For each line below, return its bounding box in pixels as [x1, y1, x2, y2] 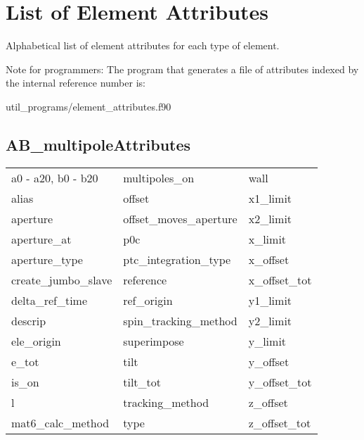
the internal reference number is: [6, 75, 145, 90]
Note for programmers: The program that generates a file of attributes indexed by [6, 61, 359, 76]
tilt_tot [123, 373, 162, 390]
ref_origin [123, 291, 173, 308]
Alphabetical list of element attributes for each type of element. [6, 38, 280, 53]
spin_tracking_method [123, 312, 238, 329]
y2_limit [248, 312, 292, 329]
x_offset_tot [248, 271, 312, 288]
